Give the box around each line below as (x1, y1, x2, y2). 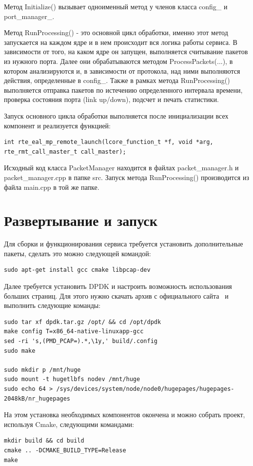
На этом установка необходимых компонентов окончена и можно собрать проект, (4, 409, 245, 420)
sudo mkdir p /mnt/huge (4, 366, 81, 373)
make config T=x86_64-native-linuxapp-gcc (4, 328, 144, 335)
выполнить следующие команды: (4, 300, 101, 310)
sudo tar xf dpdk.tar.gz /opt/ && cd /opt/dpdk (4, 318, 161, 325)
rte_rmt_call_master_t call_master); (4, 148, 126, 155)
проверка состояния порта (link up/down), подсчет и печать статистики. (4, 94, 219, 104)
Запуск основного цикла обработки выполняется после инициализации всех (4, 110, 229, 121)
